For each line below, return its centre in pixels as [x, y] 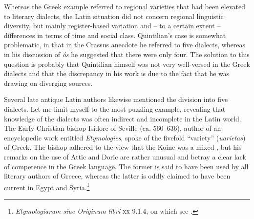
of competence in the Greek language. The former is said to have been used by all [126, 166]
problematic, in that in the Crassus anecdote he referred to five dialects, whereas [125, 45]
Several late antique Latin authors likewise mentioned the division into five [116, 99]
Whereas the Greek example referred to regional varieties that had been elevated [125, 6]
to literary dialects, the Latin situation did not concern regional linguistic [114, 16]
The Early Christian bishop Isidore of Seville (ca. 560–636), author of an [113, 128]
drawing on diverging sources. [48, 83]
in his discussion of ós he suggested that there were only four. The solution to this [127, 54]
